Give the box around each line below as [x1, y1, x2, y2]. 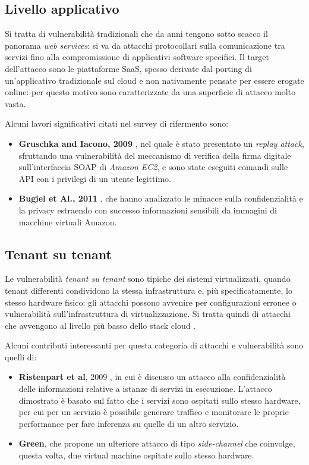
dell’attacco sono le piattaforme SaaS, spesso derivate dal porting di [5, 62, 252, 74]
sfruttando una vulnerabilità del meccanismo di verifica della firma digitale [18, 149, 291, 161]
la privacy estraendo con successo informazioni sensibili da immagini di [18, 203, 277, 216]
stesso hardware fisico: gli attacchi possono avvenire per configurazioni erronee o [5, 296, 297, 308]
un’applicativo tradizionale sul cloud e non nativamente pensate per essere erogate [5, 74, 304, 86]
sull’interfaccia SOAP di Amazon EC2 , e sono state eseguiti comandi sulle [18, 161, 288, 173]
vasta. [5, 97, 26, 109]
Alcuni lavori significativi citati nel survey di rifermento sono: [5, 117, 229, 130]
